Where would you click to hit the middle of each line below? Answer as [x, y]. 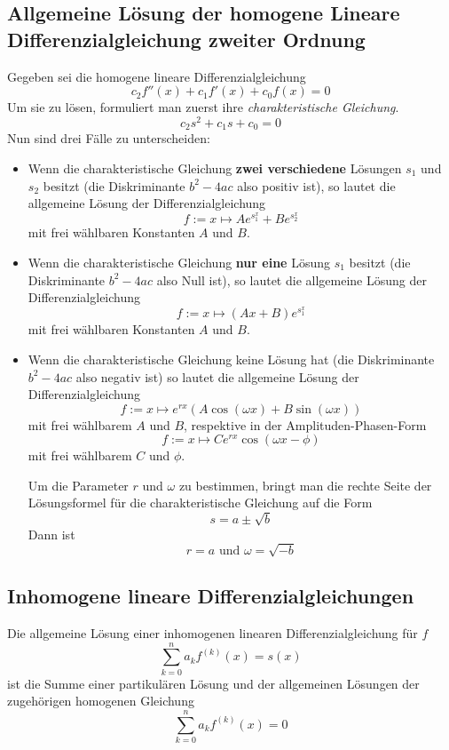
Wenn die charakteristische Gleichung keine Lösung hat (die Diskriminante [231, 359]
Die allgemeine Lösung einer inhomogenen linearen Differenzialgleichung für [213, 632]
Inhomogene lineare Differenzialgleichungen [211, 596]
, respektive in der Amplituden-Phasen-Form [305, 424]
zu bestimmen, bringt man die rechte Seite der [305, 485]
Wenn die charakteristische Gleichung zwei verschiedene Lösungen [215, 168]
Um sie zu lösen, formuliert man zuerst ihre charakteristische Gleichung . [203, 107]
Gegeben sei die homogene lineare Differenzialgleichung [157, 76]
